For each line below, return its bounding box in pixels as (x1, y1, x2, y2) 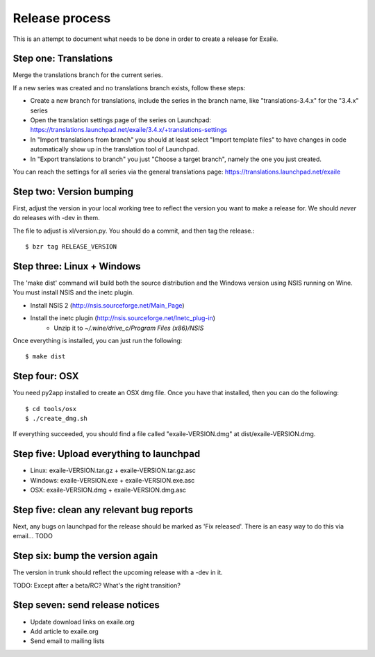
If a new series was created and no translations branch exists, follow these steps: (12, 83, 246, 92)
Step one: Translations (12, 53, 113, 65)
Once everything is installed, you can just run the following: (12, 336, 183, 344)
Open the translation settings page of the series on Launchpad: (30, 116, 212, 124)
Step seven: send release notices (12, 599, 160, 611)
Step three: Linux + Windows (12, 260, 141, 272)
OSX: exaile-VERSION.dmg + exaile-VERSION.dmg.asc (30, 486, 187, 494)
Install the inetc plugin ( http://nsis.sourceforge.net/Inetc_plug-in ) (30, 314, 215, 322)
